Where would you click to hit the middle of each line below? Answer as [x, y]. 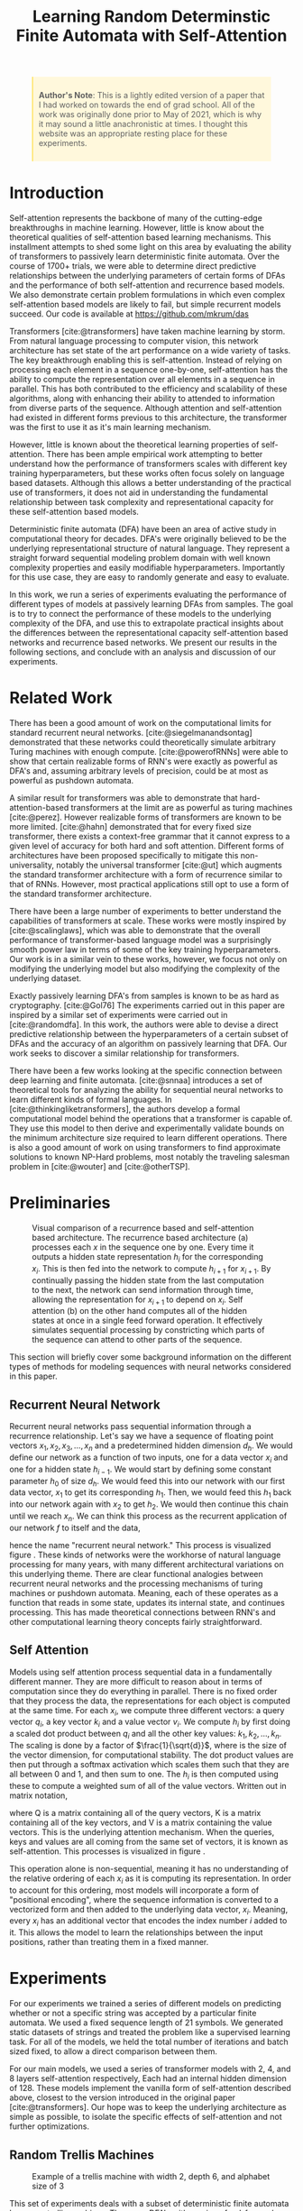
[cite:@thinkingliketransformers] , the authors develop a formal [125, 1109]
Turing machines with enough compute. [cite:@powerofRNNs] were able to [149, 752]
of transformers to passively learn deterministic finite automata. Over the [144, 257]
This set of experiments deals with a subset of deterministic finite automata [149, 2203]
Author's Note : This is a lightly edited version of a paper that [152, 96]
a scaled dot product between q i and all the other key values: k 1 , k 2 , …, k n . [146, 1735]
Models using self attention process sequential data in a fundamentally [141, 1672]
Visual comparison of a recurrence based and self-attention [143, 1228]
